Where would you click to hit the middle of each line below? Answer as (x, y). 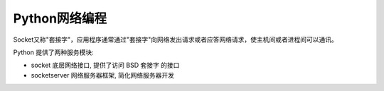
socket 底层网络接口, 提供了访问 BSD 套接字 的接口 (105, 65)
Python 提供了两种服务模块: (53, 52)
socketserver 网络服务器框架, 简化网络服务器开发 (102, 75)
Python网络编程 (60, 18)
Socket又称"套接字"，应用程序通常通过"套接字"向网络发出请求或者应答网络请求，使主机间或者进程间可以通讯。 (175, 40)
